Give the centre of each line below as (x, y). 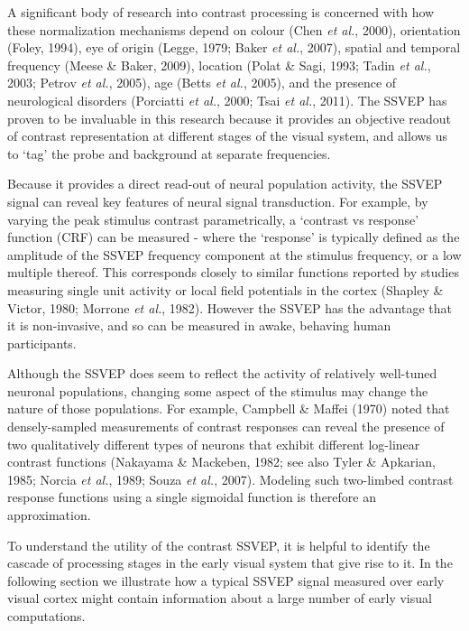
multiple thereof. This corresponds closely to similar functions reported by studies (233, 272)
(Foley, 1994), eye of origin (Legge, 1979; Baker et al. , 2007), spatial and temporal (234, 47)
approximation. (49, 515)
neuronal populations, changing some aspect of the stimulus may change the (218, 390)
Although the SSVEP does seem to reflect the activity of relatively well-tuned (222, 373)
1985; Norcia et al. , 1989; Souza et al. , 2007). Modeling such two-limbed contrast (230, 479)
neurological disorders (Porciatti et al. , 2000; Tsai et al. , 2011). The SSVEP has (227, 100)
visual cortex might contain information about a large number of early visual (220, 598)
